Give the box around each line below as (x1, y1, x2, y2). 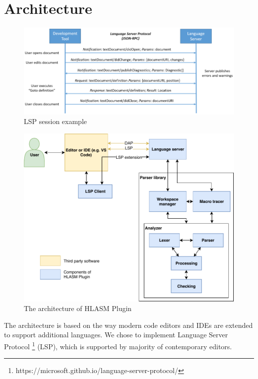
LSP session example (24, 116, 87, 126)
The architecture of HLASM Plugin (24, 303, 132, 314)
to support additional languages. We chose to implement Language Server (4, 329, 228, 340)
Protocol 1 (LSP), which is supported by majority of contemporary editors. (4, 340, 232, 351)
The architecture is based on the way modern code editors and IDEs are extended (4, 319, 253, 330)
